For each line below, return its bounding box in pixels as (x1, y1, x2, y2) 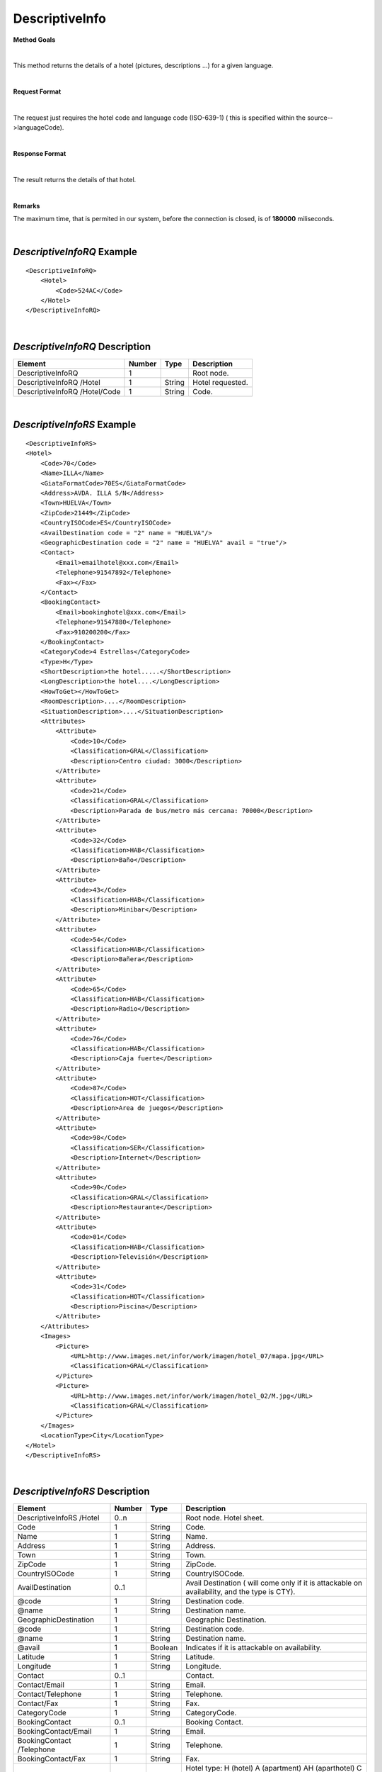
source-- (306, 113, 334, 122)
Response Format (13, 150, 66, 158)
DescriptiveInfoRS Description (13, 1486, 150, 1498)
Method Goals (13, 35, 56, 44)
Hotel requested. (192, 377, 249, 387)
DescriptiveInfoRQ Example (13, 246, 137, 258)
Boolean (150, 1643, 178, 1653)
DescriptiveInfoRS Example (13, 419, 137, 431)
